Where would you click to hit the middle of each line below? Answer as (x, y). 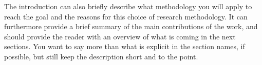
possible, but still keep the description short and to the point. (101, 56)
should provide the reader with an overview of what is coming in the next (120, 36)
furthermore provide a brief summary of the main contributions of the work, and (131, 26)
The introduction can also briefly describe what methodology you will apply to (128, 6)
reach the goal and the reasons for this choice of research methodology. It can (126, 16)
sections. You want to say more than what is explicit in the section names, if (125, 46)
